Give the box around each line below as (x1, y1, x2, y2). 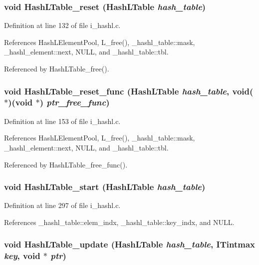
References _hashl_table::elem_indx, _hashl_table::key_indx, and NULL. (4, 216, 235, 227)
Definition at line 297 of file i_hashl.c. (4, 200, 121, 210)
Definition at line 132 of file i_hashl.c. (4, 20, 121, 30)
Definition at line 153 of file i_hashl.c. (4, 115, 121, 126)
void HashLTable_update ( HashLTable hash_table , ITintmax (4, 238, 255, 250)
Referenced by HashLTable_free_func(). (4, 159, 128, 169)
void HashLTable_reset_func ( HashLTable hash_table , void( (4, 84, 254, 97)
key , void (4, 249, 40, 262)
